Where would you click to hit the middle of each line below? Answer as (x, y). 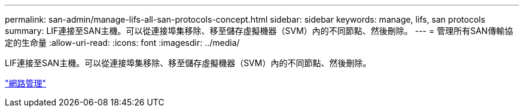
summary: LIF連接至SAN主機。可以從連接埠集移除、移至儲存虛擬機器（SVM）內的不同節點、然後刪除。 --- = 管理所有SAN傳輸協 (259, 31)
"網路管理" (26, 83)
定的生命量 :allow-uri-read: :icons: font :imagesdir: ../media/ (122, 43)
